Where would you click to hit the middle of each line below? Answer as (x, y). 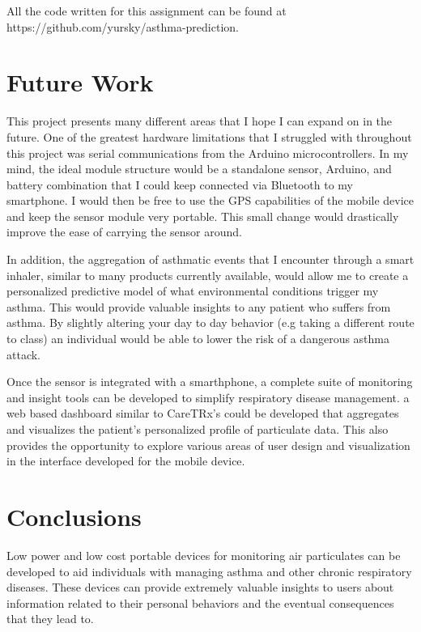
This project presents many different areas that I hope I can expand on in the (200, 121)
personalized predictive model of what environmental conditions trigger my (193, 291)
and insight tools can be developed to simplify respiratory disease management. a (208, 397)
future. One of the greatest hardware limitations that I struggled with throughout (209, 136)
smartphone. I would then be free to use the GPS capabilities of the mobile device (210, 200)
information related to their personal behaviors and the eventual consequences (200, 602)
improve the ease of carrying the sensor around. (124, 232)
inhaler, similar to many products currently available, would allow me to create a (208, 275)
